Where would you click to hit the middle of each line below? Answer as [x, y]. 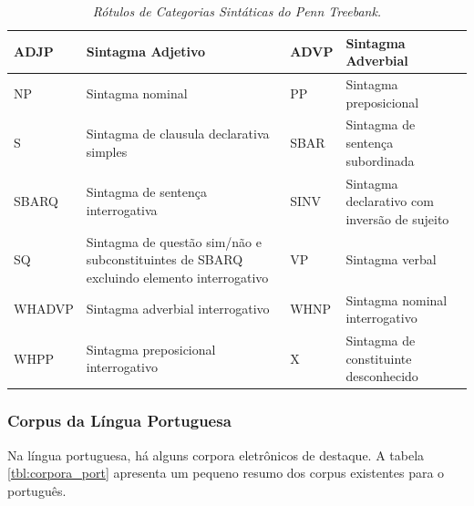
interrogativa [122, 209]
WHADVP [44, 309]
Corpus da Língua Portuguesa [119, 421]
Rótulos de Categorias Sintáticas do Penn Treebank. [237, 11]
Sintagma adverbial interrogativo [178, 309]
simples [107, 151]
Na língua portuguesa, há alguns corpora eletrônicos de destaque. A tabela [216, 454]
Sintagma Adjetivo [146, 52]
